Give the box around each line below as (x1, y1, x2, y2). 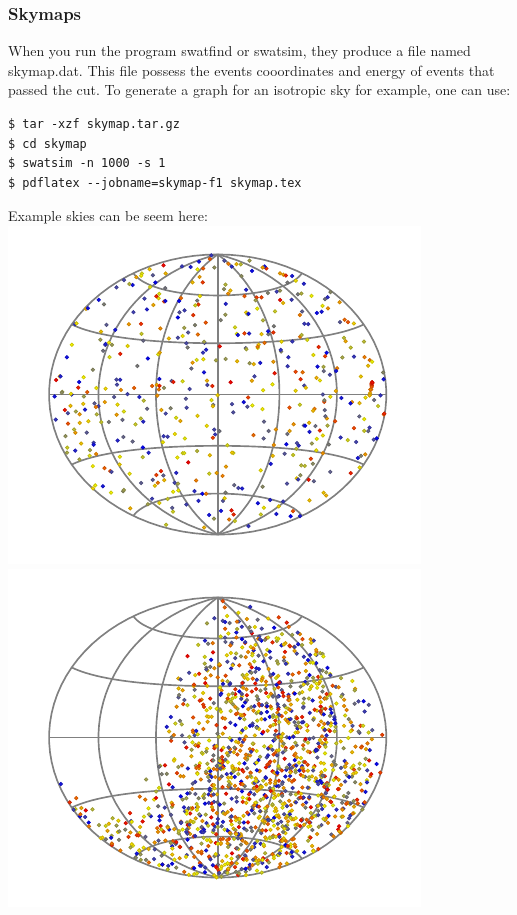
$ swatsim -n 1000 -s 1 (8, 156, 166, 171)
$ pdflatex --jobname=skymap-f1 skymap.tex (8, 175, 302, 190)
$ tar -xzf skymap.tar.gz (8, 117, 180, 131)
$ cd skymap (8, 136, 87, 151)
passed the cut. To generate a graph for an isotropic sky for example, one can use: (8, 79, 511, 100)
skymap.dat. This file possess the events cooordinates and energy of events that (8, 59, 495, 80)
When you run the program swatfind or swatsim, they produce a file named (8, 40, 471, 61)
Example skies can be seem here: (8, 205, 208, 226)
